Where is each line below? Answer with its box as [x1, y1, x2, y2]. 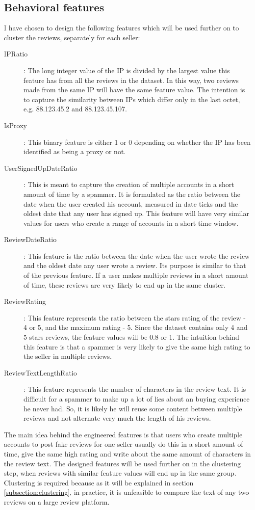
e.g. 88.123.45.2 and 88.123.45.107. [24, 104, 127, 114]
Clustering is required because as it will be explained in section [4, 477, 194, 487]
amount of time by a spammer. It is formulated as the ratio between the [24, 188, 241, 199]
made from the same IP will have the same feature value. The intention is [24, 84, 245, 95]
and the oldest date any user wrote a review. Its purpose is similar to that [24, 260, 246, 270]
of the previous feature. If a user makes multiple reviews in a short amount [24, 270, 249, 280]
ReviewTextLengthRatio [4, 367, 77, 377]
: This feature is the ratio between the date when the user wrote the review [24, 250, 250, 261]
